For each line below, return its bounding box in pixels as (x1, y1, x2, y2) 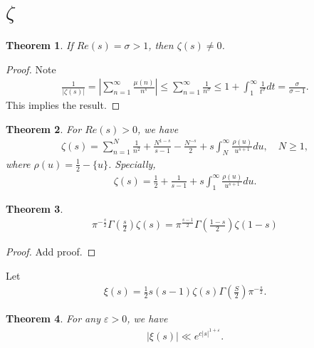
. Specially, (108, 156, 156, 171)
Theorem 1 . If (6, 38, 73, 53)
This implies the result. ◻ (6, 97, 120, 112)
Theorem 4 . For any (6, 311, 100, 326)
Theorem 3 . (6, 201, 63, 216)
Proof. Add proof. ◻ (6, 244, 96, 259)
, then (148, 38, 174, 53)
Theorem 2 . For (6, 121, 82, 136)
